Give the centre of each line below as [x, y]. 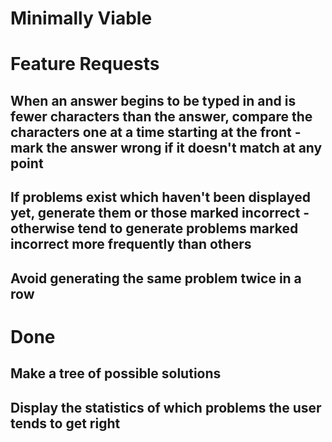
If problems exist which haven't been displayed [160, 197]
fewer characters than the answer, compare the [161, 116]
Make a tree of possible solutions [116, 373]
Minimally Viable [81, 18]
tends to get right [65, 423]
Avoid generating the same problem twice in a [156, 278]
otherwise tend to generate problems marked [154, 228]
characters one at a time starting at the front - [156, 132]
